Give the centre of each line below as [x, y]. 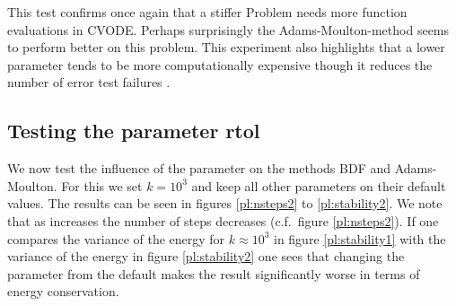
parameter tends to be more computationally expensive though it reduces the [220, 64]
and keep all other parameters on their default [319, 185]
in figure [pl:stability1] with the [360, 238]
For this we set [102, 185]
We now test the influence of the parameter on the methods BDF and [199, 168]
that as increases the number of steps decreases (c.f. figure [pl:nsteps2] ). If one [223, 220]
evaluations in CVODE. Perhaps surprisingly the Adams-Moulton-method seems [228, 29]
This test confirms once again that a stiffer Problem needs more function [207, 12]
